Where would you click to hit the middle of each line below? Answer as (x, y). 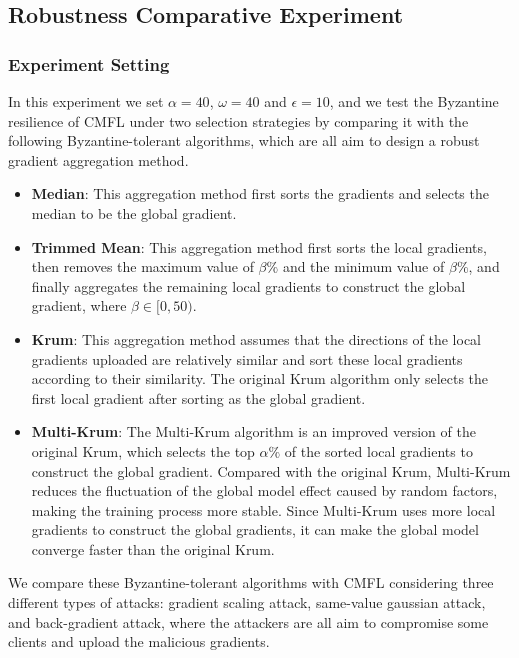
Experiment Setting (89, 63)
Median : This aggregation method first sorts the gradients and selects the (260, 193)
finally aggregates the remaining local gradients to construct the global (248, 285)
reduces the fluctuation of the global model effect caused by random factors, (264, 490)
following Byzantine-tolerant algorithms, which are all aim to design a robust (244, 140)
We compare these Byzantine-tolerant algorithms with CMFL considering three (251, 582)
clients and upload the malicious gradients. (139, 641)
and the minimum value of (363, 266)
